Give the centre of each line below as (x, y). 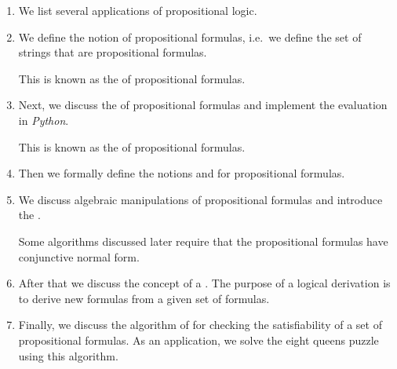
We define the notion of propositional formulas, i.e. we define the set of (190, 37)
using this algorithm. (68, 355)
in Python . (44, 120)
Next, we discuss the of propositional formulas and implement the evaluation (203, 105)
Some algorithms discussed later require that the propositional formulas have (203, 241)
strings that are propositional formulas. (113, 52)
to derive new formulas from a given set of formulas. (144, 298)
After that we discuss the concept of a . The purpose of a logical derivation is (204, 283)
